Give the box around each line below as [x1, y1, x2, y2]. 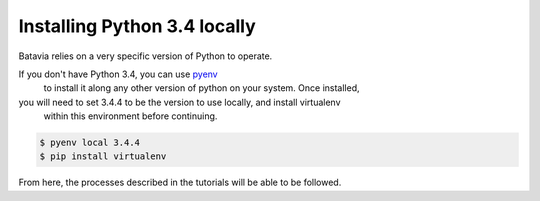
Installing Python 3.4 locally [18, 15, 257, 37]
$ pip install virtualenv [39, 151, 167, 162]
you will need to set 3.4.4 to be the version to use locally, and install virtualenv [18, 96, 341, 108]
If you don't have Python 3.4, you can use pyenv [18, 68, 219, 80]
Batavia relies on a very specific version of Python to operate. [18, 50, 273, 62]
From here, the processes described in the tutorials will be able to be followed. [18, 176, 342, 189]
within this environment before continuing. [43, 110, 218, 122]
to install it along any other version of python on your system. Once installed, [43, 82, 360, 94]
